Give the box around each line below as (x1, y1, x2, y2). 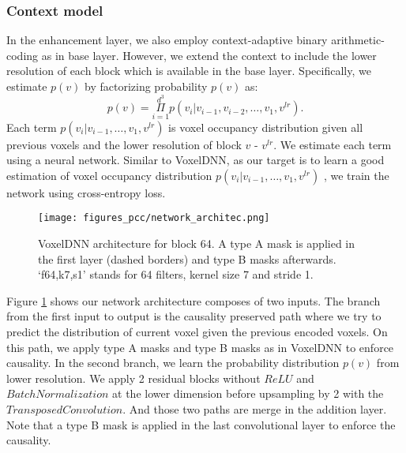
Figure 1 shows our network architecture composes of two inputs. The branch (6, 292, 381, 309)
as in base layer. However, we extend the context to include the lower (41, 47, 377, 63)
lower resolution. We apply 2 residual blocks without (6, 369, 261, 386)
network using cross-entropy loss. (6, 184, 166, 200)
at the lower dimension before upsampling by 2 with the (112, 385, 384, 402)
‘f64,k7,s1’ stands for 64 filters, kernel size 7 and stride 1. (38, 266, 314, 283)
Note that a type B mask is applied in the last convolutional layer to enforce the (6, 416, 396, 432)
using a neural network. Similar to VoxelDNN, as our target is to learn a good (6, 152, 385, 168)
